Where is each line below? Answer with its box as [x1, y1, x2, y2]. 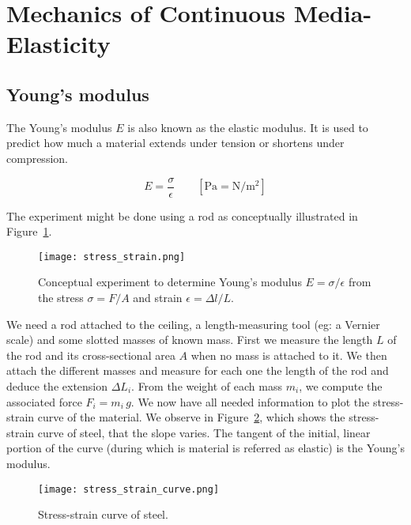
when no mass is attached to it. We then [190, 346, 387, 363]
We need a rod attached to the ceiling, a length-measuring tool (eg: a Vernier [6, 315, 380, 332]
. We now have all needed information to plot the [130, 393, 370, 410]
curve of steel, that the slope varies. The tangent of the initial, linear [37, 424, 371, 440]
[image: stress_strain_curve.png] [38, 483, 220, 495]
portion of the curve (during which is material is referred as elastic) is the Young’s [6, 440, 405, 456]
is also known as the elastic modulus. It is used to [127, 119, 368, 135]
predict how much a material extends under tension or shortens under [6, 134, 345, 151]
